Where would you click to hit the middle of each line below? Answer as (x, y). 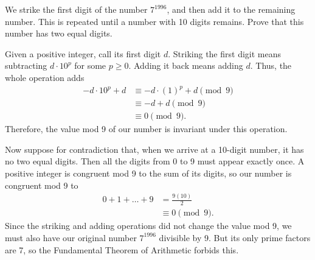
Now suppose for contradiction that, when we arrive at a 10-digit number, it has (154, 149)
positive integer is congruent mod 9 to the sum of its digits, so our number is (148, 173)
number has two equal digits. (59, 33)
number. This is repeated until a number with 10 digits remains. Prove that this (154, 21)
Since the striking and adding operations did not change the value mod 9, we (148, 226)
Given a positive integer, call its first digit (83, 53)
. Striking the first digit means (225, 53)
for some (90, 65)
